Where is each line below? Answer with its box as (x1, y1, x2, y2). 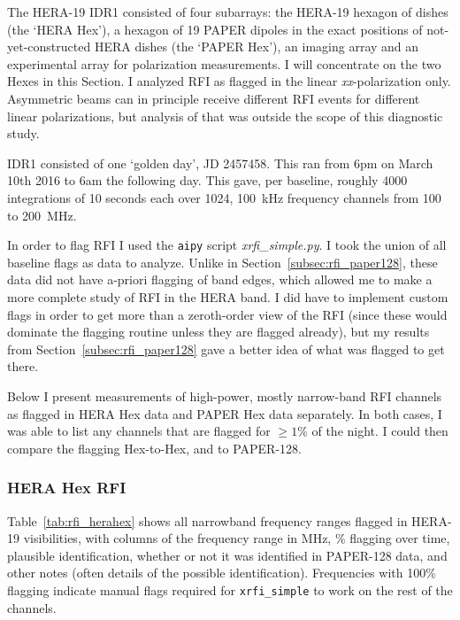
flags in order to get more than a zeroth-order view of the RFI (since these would (7, 305, 448, 323)
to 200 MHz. (7, 205, 77, 224)
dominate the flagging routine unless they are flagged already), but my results (7, 322, 430, 341)
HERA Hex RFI (7, 477, 126, 499)
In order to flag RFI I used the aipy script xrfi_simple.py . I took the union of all (7, 236, 447, 254)
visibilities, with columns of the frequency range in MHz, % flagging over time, (23, 529, 450, 547)
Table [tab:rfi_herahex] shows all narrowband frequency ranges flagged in (7, 511, 408, 530)
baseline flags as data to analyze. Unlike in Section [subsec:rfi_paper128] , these (7, 252, 438, 271)
